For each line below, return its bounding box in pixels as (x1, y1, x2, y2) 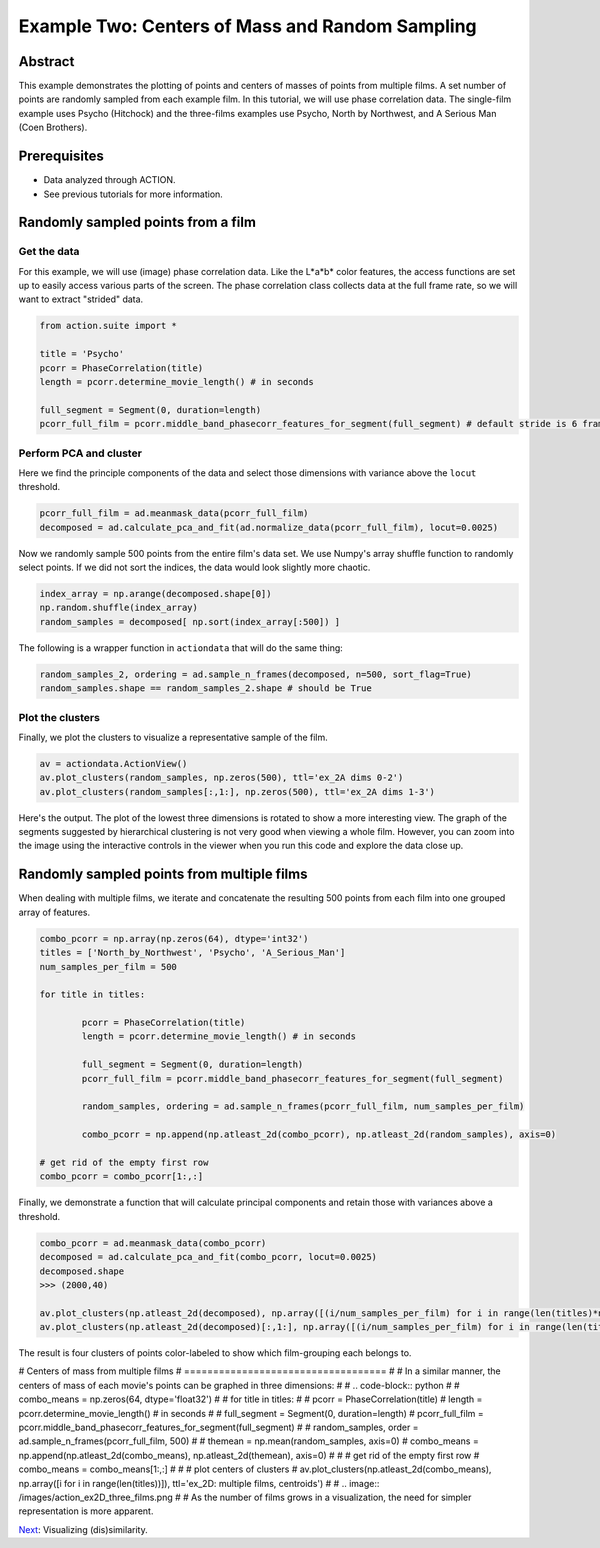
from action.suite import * (39, 320, 177, 332)
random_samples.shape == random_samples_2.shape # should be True (39, 683, 372, 694)
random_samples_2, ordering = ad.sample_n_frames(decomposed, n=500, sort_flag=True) (39, 668, 472, 680)
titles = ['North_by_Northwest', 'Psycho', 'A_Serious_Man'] (39, 947, 346, 959)
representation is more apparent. (18, 1505, 154, 1517)
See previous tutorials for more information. (43, 188, 224, 200)
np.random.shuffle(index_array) (39, 602, 199, 614)
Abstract (18, 53, 75, 70)
